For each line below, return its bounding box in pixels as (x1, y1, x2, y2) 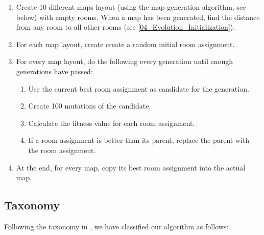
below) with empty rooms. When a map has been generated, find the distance (16, 11, 260, 22)
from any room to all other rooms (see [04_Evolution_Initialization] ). (16, 22, 235, 32)
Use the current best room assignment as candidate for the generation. (28, 83, 249, 94)
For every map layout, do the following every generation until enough (16, 56, 233, 67)
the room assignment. (28, 144, 96, 155)
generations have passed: (16, 66, 93, 76)
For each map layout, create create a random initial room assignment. (16, 38, 235, 49)
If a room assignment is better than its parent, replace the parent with (28, 135, 250, 145)
